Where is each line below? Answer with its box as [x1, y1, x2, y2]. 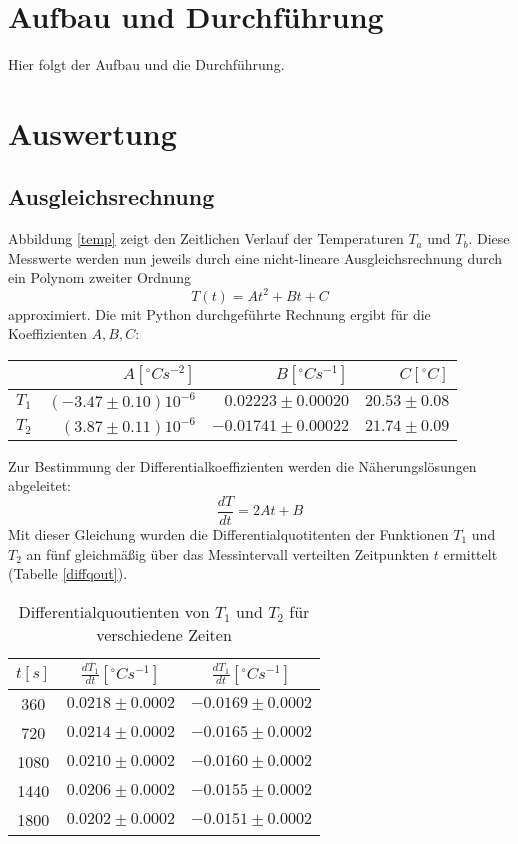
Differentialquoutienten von [18, 599, 210, 623]
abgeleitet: [8, 475, 71, 496]
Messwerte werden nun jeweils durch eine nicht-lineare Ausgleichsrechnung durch [8, 247, 503, 268]
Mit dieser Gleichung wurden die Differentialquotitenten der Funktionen [8, 524, 449, 545]
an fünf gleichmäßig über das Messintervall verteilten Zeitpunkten [26, 543, 430, 564]
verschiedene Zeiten [96, 622, 232, 646]
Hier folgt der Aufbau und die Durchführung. [8, 54, 285, 75]
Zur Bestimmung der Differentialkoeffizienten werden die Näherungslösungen [8, 455, 477, 476]
